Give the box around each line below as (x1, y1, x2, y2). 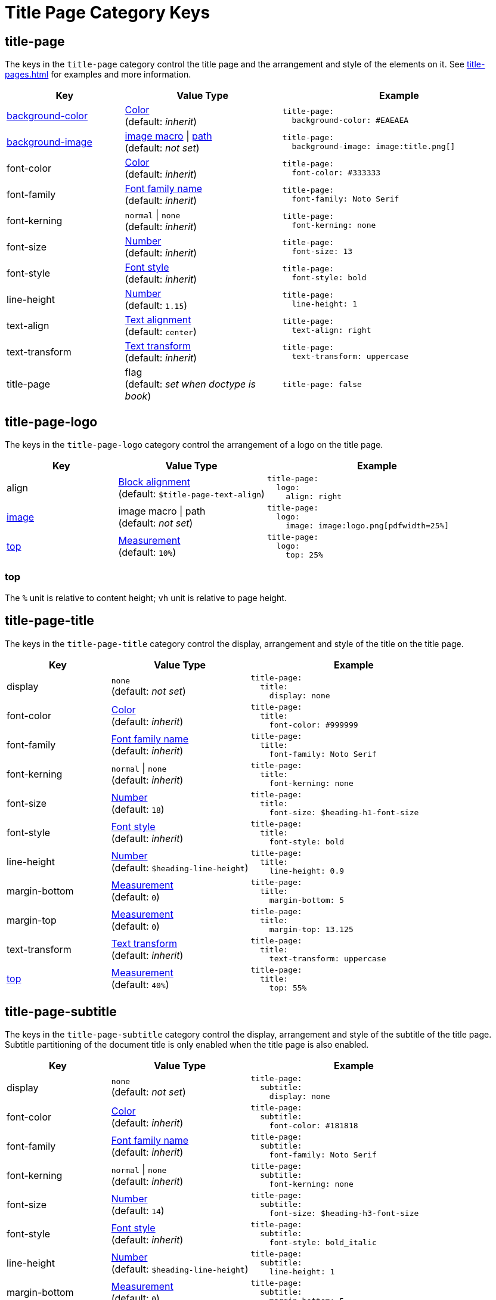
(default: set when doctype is (125, 378, 256, 391)
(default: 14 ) (111, 1204, 165, 1217)
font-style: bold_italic (269, 1238, 377, 1248)
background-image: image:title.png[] (292, 142, 455, 151)
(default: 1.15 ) (125, 299, 188, 312)
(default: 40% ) (111, 979, 169, 991)
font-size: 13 (292, 247, 353, 256)
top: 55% (269, 983, 307, 992)
